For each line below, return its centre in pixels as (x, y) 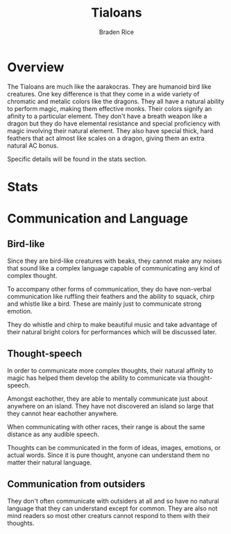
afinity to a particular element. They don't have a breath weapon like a (107, 116)
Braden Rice (117, 32)
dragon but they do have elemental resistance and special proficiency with (114, 123)
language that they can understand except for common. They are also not (112, 508)
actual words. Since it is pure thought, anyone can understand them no (109, 455)
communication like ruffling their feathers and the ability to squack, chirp (111, 296)
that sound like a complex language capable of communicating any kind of (114, 268)
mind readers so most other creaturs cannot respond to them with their (109, 515)
